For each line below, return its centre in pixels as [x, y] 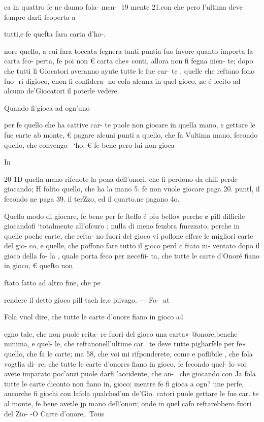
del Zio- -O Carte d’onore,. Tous [54, 413]
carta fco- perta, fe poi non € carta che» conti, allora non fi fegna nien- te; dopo [129, 61]
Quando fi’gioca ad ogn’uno [47, 107]
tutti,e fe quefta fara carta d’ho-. [55, 34]
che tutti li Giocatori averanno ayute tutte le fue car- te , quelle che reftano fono [129, 70]
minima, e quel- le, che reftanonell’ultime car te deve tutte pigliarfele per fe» [125, 344]
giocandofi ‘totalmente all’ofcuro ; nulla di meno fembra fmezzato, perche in [122, 226]
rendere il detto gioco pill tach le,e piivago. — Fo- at [87, 299]
